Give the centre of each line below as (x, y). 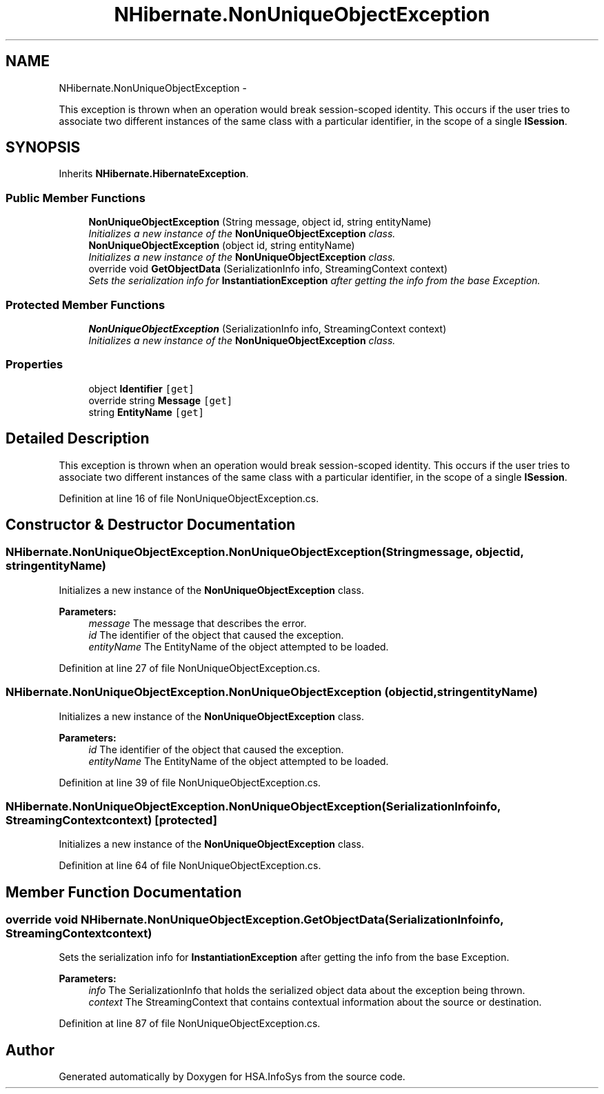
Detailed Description (78, 439)
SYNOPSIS (43, 148)
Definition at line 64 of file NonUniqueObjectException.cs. (190, 866)
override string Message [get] (161, 400)
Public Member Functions (75, 198)
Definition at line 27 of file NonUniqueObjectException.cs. (190, 668)
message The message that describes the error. (198, 623)
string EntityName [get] (146, 412)
